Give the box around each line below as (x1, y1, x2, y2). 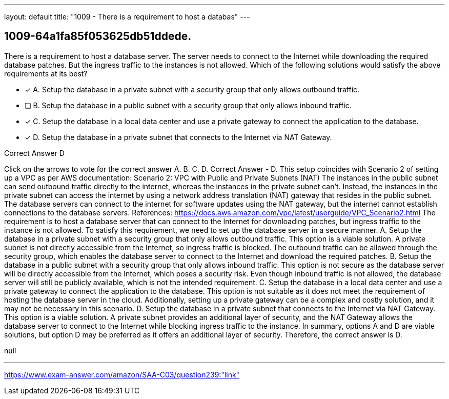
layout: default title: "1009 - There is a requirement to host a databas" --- (4, 12, 250, 21)
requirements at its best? (4, 69, 88, 78)
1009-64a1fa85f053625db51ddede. (4, 30, 192, 43)
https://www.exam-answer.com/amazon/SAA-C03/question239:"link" (4, 370, 240, 379)
